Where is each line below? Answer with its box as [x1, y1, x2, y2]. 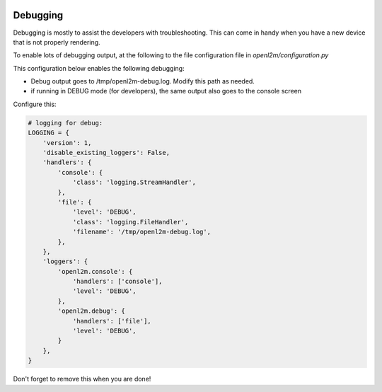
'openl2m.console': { [57, 267, 133, 275]
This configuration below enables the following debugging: [13, 64, 185, 72]
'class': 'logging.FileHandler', [72, 218, 189, 226]
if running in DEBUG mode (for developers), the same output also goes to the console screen [30, 87, 302, 96]
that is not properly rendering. [13, 38, 100, 46]
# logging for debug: [28, 119, 103, 127]
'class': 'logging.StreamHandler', [72, 178, 196, 187]
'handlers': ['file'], [72, 317, 151, 325]
